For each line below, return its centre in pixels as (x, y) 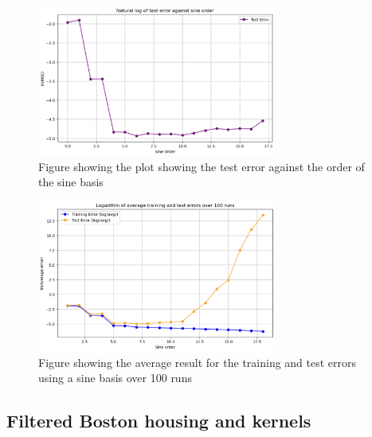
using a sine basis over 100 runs (115, 378)
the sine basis (71, 182)
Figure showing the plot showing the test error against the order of (202, 166)
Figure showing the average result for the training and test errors (198, 362)
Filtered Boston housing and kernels (159, 421)
